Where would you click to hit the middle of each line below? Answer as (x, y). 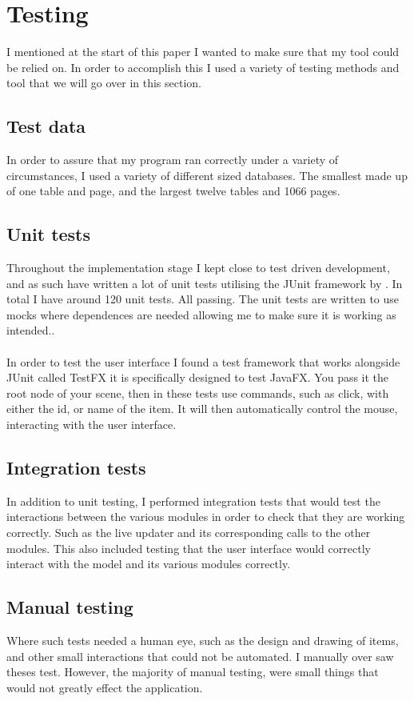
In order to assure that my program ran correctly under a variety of (173, 160)
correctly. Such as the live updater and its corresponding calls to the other (189, 533)
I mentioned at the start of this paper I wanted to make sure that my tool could (203, 52)
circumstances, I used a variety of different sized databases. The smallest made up (207, 175)
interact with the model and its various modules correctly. (149, 564)
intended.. (31, 330)
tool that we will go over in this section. (104, 83)
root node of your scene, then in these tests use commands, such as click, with (198, 393)
